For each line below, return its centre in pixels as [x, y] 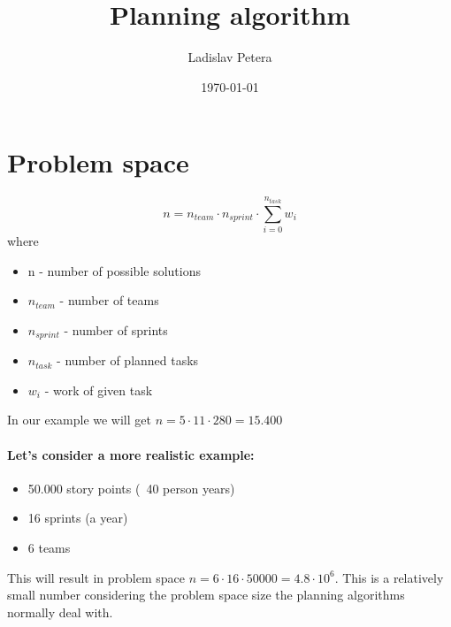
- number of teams [109, 300]
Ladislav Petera [230, 57]
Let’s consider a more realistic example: [131, 454]
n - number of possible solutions [114, 270]
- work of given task [99, 390]
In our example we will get [79, 420]
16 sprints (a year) [78, 518]
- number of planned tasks [128, 360]
